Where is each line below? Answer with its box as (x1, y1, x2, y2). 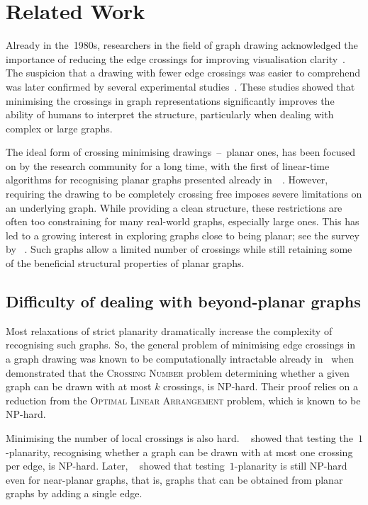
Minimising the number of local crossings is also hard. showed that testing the (6, 430, 353, 445)
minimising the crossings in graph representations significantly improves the (6, 93, 335, 108)
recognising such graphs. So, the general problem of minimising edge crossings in (6, 337, 356, 352)
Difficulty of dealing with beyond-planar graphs (6, 290, 361, 312)
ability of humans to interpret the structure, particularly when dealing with (6, 107, 334, 122)
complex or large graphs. (6, 120, 113, 135)
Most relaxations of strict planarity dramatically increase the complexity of (6, 323, 333, 338)
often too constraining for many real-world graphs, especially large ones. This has (6, 214, 359, 229)
